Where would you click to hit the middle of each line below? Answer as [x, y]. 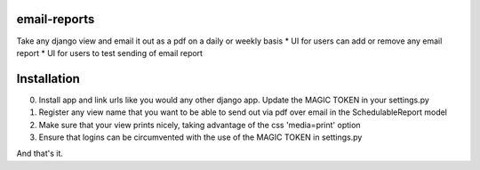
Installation [48, 79]
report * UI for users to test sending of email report [110, 53]
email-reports [56, 19]
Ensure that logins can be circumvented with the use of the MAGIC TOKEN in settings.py [200, 137]
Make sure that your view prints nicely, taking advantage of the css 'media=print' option [200, 125]
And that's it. [40, 154]
